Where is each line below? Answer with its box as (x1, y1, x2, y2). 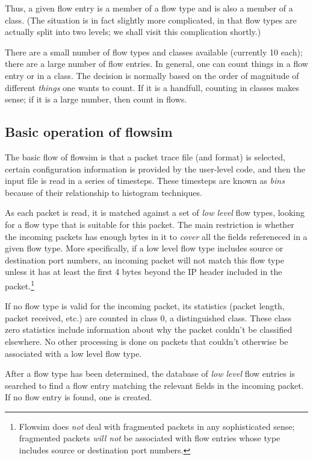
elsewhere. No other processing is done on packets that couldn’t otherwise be (5, 335, 288, 347)
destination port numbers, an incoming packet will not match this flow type (5, 253, 284, 266)
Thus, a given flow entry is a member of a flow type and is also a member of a (5, 2, 293, 14)
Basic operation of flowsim (5, 122, 173, 141)
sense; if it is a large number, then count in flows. (5, 93, 187, 106)
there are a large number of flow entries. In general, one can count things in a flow (5, 57, 308, 70)
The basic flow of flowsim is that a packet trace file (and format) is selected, (5, 150, 285, 163)
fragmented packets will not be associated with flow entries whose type (19, 432, 280, 444)
